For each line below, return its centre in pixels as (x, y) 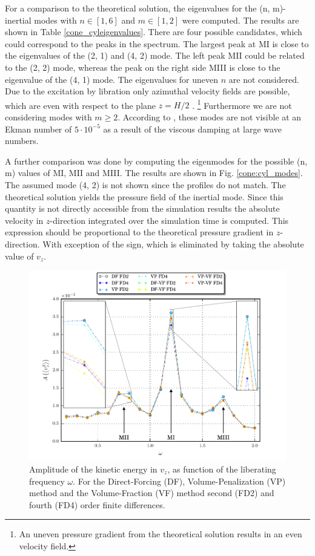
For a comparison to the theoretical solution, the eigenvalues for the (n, (138, 8)
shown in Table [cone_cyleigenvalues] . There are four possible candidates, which (154, 32)
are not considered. (264, 79)
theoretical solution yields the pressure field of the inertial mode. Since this (144, 196)
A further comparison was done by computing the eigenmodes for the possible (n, (156, 161)
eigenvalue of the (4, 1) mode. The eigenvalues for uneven (112, 79)
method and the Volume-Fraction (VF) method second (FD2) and (152, 493)
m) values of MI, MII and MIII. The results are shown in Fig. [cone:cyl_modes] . (154, 173)
